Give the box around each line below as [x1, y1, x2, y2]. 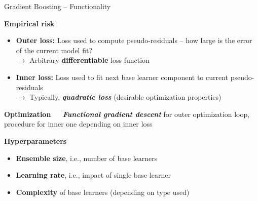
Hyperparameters [4, 135, 67, 146]
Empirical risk [4, 18, 55, 28]
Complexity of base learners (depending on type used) [16, 186, 190, 197]
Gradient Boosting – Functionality [4, 1, 111, 11]
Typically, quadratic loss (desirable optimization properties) [29, 92, 222, 102]
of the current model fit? [16, 45, 92, 55]
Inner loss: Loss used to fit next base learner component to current [16, 71, 229, 82]
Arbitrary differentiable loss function [29, 55, 150, 65]
